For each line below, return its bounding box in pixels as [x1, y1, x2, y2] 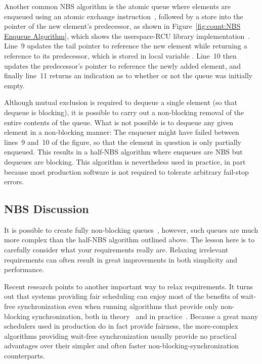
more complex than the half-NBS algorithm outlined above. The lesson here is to [4, 234, 255, 245]
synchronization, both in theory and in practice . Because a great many [32, 310, 258, 321]
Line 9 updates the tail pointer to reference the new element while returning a [4, 40, 247, 51]
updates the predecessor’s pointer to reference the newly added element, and [4, 60, 241, 71]
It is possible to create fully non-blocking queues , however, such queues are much [4, 224, 258, 235]
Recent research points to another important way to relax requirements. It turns [4, 281, 253, 291]
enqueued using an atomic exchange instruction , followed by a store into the [4, 11, 243, 21]
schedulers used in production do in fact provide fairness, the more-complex [4, 321, 238, 331]
